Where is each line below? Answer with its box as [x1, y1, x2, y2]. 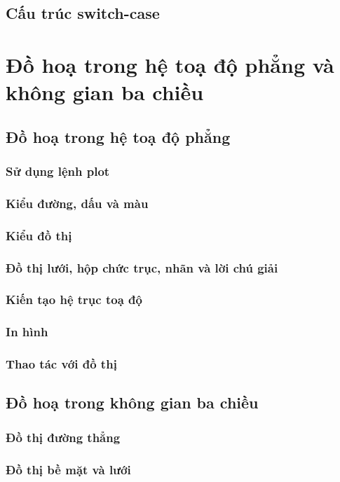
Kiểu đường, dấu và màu [6, 194, 149, 212]
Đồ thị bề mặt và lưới [6, 460, 131, 478]
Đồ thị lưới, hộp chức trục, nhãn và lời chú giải [6, 259, 278, 276]
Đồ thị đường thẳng [6, 428, 121, 446]
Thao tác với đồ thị [6, 355, 117, 373]
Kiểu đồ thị [6, 226, 72, 244]
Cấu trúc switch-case [6, 2, 160, 24]
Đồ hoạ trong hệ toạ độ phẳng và [6, 50, 334, 78]
